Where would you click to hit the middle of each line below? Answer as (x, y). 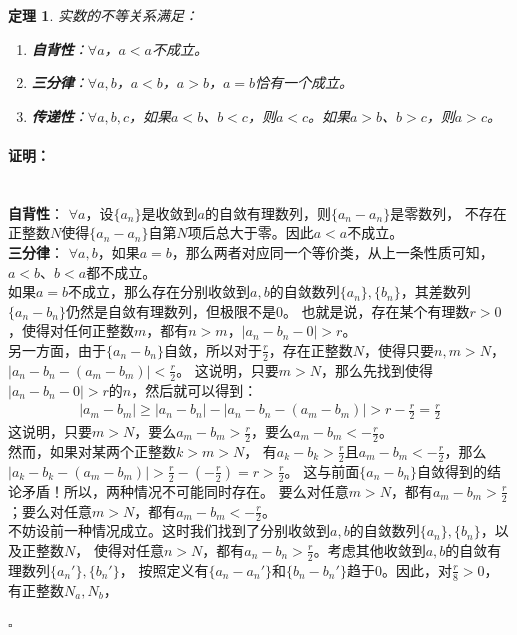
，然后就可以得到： (194, 389)
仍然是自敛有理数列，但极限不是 (170, 310)
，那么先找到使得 (377, 369)
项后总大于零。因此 (250, 232)
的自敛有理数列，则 (267, 212)
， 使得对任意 (119, 549)
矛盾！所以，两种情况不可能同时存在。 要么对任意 (185, 490)
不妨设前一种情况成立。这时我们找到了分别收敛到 (169, 530)
